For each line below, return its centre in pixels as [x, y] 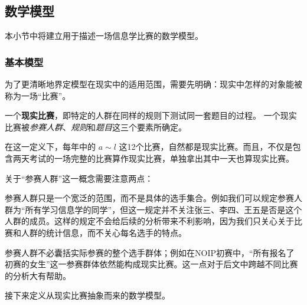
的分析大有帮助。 [38, 275]
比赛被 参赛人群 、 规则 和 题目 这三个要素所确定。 [96, 127]
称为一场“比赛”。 [38, 95]
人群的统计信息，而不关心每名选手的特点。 [104, 232]
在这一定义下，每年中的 [50, 147]
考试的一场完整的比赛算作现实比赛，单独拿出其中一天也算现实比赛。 [161, 158]
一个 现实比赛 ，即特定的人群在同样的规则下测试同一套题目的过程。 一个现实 [151, 115]
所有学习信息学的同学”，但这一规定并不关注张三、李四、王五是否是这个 [164, 209]
